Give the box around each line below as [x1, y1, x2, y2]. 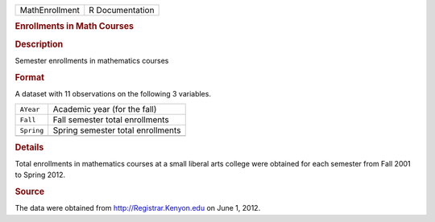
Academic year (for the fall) [52, 104, 157, 115]
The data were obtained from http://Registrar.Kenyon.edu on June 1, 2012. [14, 203, 261, 213]
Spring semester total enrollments [52, 125, 181, 136]
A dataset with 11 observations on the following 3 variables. [14, 88, 211, 98]
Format [14, 72, 44, 83]
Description [14, 39, 64, 50]
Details [14, 142, 44, 153]
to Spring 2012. [14, 170, 66, 180]
